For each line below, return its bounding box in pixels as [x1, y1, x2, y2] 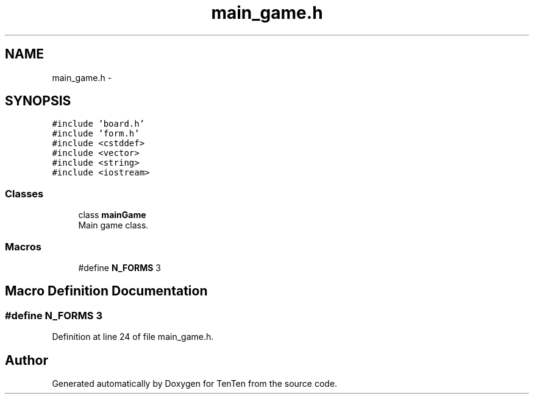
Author [5, 352, 48, 368]
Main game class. [78, 220, 149, 231]
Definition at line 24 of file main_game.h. [52, 331, 214, 342]
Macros [5, 240, 41, 253]
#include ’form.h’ [52, 129, 140, 139]
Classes [5, 187, 44, 200]
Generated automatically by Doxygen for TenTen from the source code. [52, 378, 338, 389]
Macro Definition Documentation [5, 283, 208, 299]
